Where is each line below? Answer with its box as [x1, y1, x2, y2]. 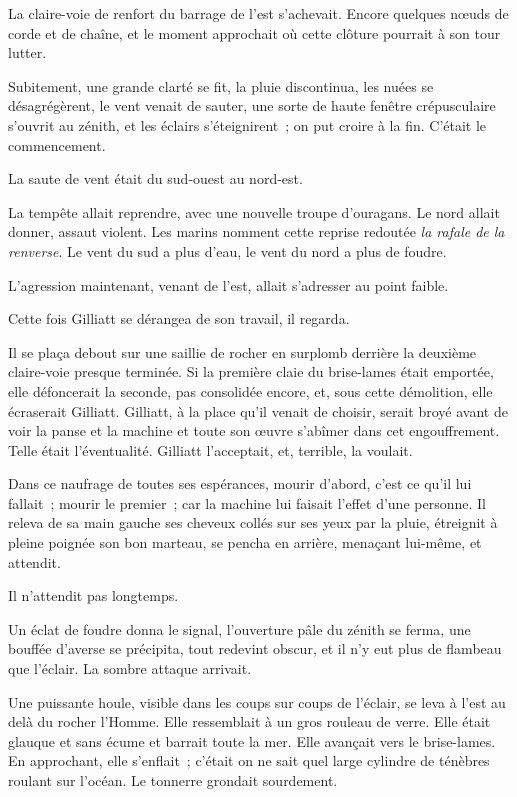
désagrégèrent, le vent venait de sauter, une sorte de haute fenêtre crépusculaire [8, 95, 496, 116]
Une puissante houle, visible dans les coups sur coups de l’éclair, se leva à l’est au [8, 691, 506, 712]
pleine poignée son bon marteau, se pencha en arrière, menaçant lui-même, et [8, 532, 482, 553]
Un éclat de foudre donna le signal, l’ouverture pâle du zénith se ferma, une [8, 618, 471, 639]
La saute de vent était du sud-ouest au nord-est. [8, 168, 303, 189]
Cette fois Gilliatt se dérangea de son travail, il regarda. [8, 308, 350, 329]
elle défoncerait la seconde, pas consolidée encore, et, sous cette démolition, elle [8, 380, 493, 401]
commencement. [8, 134, 106, 155]
